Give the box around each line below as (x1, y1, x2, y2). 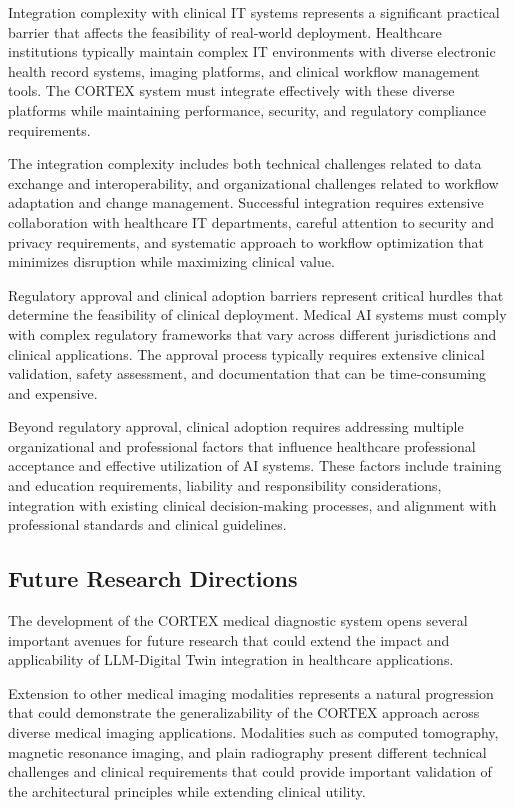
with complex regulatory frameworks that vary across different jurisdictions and (8, 323, 497, 344)
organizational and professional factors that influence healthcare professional (8, 435, 476, 456)
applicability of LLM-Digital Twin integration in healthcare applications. (8, 649, 454, 670)
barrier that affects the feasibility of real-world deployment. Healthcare (8, 21, 442, 42)
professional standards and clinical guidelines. (8, 514, 287, 535)
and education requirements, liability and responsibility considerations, (8, 475, 442, 496)
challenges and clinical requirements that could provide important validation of (8, 761, 492, 782)
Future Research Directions (8, 563, 298, 594)
